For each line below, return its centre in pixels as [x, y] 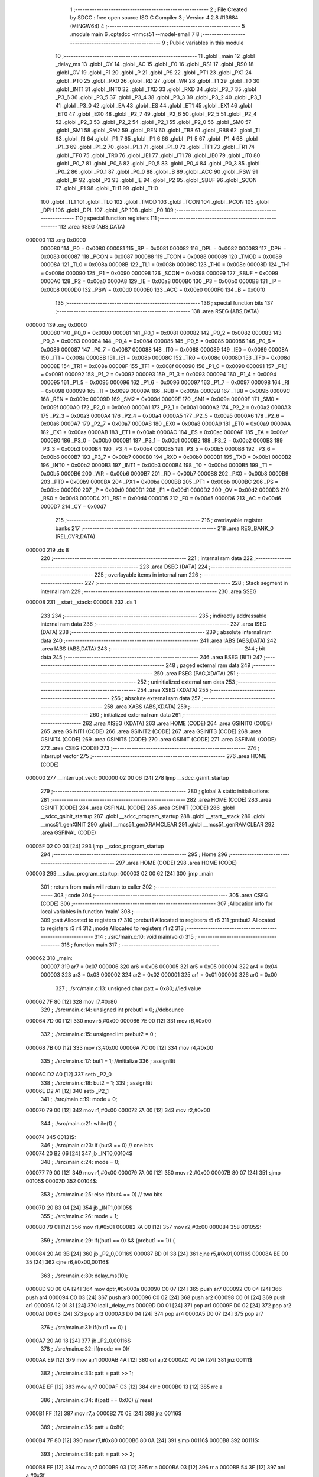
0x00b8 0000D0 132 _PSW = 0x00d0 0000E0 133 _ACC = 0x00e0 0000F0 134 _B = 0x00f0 [153, 289]
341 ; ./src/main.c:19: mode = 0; [79, 1099]
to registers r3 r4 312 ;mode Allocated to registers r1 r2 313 [112, 928]
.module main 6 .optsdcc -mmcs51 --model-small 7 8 [135, 34]
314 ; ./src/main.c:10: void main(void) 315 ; [146, 936]
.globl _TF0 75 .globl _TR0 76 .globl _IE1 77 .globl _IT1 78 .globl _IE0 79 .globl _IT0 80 [158, 155]
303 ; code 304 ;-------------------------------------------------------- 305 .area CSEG [161, 895]
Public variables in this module [206, 43]
